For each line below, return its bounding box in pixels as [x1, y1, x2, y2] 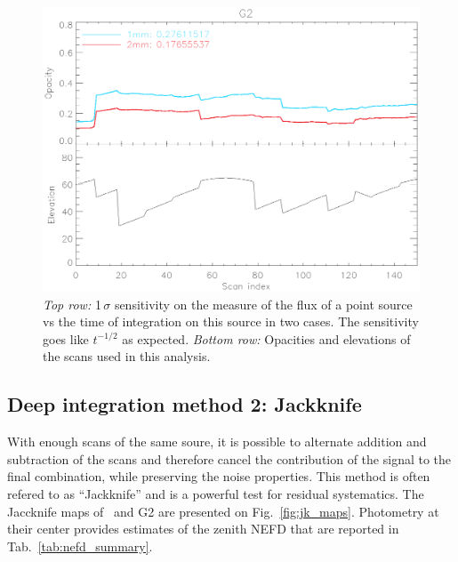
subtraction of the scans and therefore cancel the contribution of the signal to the [7, 449, 452, 468]
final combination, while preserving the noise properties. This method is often [7, 467, 430, 486]
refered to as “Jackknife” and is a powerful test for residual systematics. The [7, 485, 424, 503]
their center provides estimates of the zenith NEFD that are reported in [7, 519, 399, 538]
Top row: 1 [43, 294, 101, 313]
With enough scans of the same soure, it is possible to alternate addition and [7, 432, 427, 451]
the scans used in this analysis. [43, 347, 211, 365]
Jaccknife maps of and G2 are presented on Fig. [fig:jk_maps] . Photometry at [7, 502, 439, 520]
